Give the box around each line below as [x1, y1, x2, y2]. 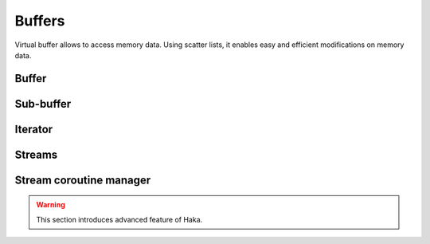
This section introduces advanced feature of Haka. [36, 214, 203, 224]
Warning [36, 200, 65, 210]
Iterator [14, 122, 53, 136]
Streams [14, 148, 58, 161]
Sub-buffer [14, 96, 72, 111]
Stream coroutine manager [14, 173, 151, 187]
